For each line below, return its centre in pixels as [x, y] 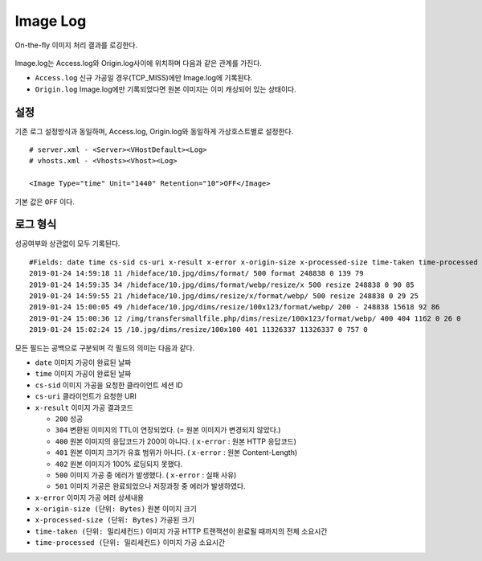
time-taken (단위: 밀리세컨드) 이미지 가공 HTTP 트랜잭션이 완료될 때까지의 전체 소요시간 [181, 531]
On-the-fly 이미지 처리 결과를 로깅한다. [76, 45]
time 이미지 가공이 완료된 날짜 [83, 374]
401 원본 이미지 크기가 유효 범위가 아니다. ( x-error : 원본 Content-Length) [176, 452]
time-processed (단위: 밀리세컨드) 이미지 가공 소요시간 [130, 543]
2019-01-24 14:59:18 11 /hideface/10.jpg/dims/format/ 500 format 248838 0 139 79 [196, 274]
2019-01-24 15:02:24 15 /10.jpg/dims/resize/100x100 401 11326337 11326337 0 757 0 [199, 330]
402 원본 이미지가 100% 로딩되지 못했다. [119, 464]
